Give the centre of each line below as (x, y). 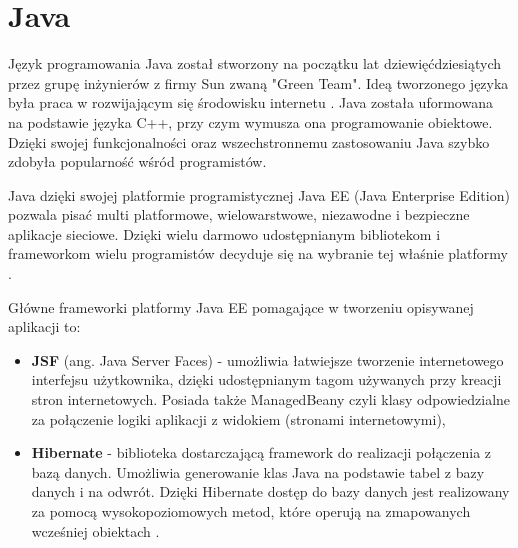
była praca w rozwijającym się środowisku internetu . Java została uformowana (250, 102)
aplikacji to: (44, 326)
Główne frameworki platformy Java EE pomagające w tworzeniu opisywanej (241, 306)
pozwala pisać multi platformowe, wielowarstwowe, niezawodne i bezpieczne (239, 214)
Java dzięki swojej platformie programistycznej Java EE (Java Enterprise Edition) (259, 194)
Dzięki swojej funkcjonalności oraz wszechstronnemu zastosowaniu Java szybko (249, 141)
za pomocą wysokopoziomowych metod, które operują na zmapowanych (251, 511)
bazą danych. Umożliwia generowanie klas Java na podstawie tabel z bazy (258, 471)
